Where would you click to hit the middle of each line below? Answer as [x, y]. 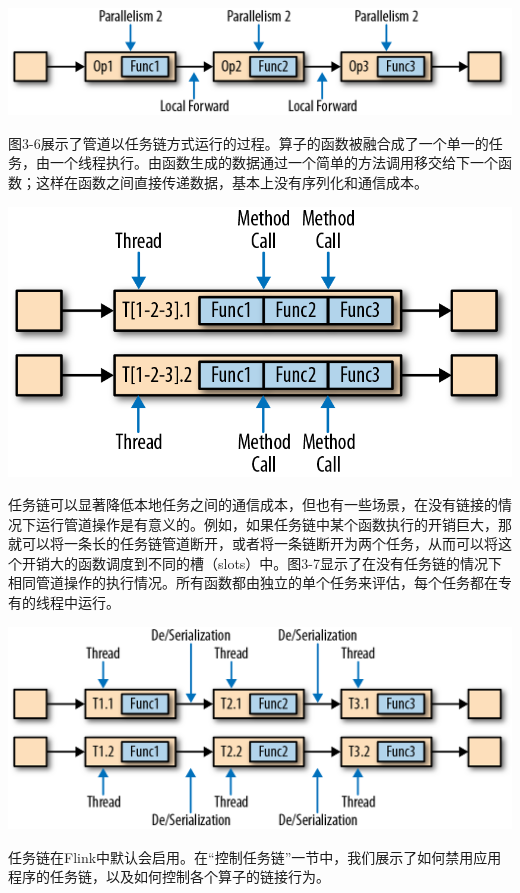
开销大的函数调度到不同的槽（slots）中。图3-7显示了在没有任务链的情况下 [262, 562]
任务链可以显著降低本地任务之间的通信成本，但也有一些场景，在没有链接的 [253, 504]
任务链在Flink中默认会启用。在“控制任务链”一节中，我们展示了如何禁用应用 [255, 856]
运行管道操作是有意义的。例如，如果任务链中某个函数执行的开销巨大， [266, 523]
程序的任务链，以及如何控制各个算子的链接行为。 [169, 876]
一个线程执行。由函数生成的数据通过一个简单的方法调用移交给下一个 [273, 162]
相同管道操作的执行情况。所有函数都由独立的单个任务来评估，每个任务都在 [253, 582]
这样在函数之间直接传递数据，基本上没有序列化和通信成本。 [231, 182]
